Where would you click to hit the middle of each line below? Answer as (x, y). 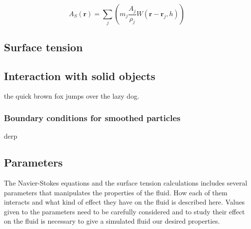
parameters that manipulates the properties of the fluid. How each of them (116, 192)
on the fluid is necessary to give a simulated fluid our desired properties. (112, 221)
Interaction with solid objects (80, 75)
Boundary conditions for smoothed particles (92, 117)
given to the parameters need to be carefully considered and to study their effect (125, 211)
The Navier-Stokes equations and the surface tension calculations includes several (126, 182)
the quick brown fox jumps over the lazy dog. (72, 96)
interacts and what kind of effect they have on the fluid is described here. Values (125, 202)
